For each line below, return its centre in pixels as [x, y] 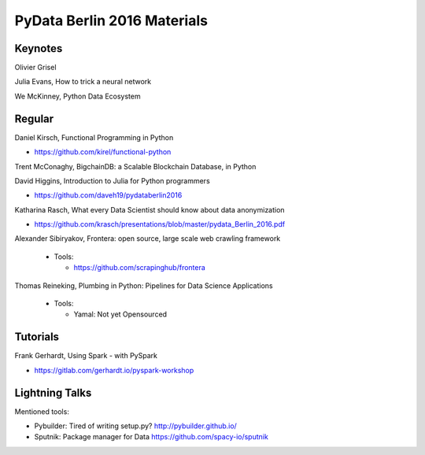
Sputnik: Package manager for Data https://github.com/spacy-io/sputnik [152, 437]
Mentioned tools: [42, 411]
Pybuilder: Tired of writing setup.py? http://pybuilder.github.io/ [136, 426]
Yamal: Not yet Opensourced [120, 314]
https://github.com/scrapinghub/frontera [140, 268]
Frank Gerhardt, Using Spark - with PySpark [86, 356]
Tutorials [37, 337]
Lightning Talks [53, 392]
